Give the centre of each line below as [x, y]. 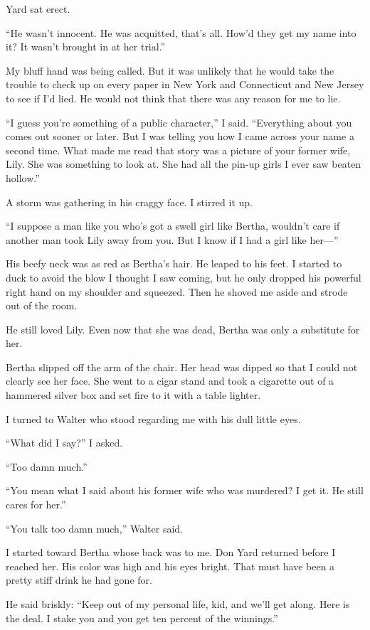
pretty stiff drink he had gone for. [79, 580]
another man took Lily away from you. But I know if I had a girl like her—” [172, 239]
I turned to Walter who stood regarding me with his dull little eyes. [153, 418]
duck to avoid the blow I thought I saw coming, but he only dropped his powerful [184, 277]
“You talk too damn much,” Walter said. [95, 528]
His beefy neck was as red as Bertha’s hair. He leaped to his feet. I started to [174, 263]
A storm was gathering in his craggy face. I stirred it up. [129, 202]
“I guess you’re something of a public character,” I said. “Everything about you [179, 122]
